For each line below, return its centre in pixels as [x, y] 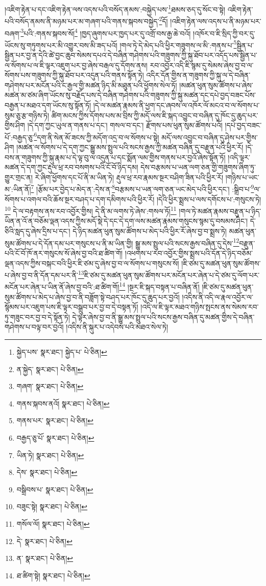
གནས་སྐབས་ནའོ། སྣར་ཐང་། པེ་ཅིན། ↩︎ [63, 403]
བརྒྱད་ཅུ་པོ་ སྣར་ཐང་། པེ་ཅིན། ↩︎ [55, 437]
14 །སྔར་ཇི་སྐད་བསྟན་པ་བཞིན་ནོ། [159, 286]
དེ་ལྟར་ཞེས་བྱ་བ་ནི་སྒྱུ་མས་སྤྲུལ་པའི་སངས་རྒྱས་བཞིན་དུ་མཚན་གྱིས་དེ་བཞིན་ [163, 317]
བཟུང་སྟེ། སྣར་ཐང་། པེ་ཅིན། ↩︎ [52, 506]
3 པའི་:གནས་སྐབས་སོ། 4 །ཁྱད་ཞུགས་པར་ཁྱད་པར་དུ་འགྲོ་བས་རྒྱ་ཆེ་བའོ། [106, 32]
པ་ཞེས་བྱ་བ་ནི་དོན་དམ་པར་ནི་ [41, 275]
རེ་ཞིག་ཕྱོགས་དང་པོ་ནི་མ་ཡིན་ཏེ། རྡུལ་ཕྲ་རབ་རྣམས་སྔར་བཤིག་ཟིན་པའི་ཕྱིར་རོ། [129, 177]
